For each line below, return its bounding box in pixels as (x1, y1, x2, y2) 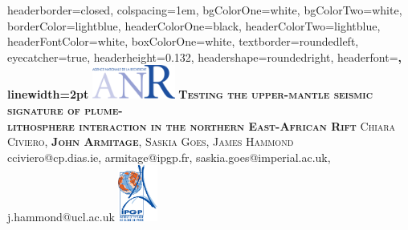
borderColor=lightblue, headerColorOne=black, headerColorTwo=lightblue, (7, 17, 381, 34)
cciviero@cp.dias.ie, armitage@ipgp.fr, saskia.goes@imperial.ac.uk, (7, 148, 331, 165)
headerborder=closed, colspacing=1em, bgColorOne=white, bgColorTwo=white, (7, 2, 402, 18)
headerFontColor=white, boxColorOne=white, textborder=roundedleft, (7, 33, 359, 50)
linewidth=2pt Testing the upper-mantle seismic (7, 86, 373, 103)
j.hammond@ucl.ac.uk (7, 208, 115, 225)
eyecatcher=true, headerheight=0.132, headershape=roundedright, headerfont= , (7, 48, 402, 65)
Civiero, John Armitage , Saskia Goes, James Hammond (7, 133, 294, 150)
